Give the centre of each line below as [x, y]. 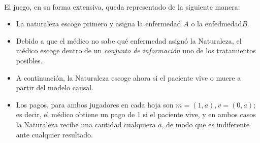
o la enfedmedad [217, 24]
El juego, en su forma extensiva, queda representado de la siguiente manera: [122, 6]
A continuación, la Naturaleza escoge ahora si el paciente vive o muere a [128, 77]
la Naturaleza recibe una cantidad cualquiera [86, 124]
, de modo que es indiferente [206, 124]
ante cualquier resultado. [54, 134]
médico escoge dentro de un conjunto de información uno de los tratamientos [136, 50]
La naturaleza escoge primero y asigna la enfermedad [99, 24]
